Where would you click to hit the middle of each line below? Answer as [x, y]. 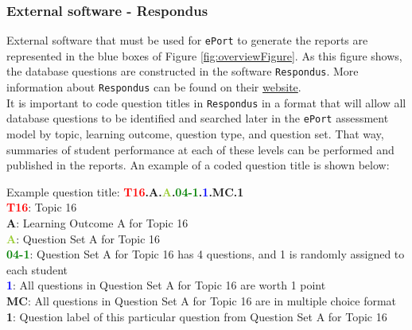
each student [37, 269]
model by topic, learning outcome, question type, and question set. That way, [195, 134]
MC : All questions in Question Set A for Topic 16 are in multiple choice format [202, 301]
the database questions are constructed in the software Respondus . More [183, 71]
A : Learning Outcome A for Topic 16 [97, 223]
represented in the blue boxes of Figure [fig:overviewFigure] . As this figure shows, [204, 55]
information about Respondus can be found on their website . [154, 87]
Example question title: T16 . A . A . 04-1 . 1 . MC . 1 [125, 191]
